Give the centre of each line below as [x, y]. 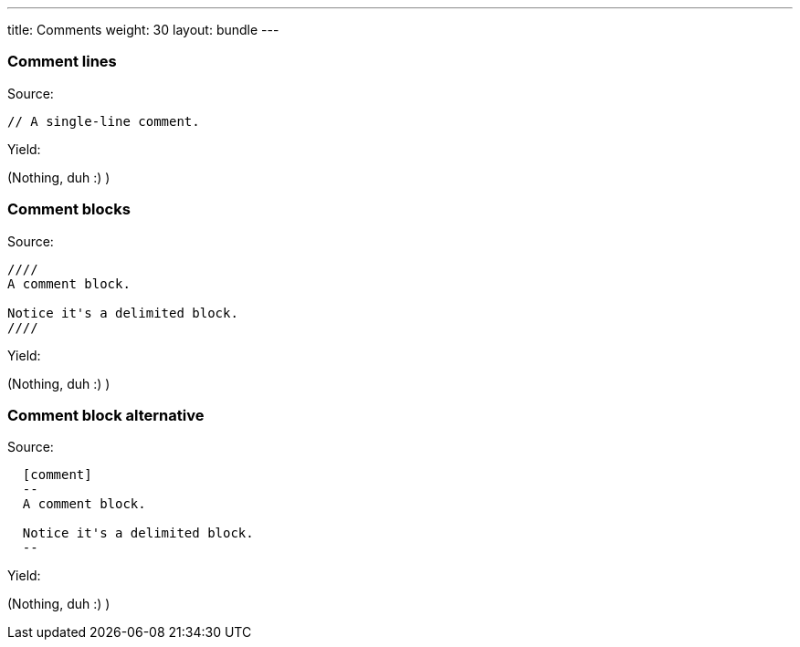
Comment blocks [69, 209]
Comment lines [62, 62]
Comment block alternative [106, 415]
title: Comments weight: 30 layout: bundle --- [143, 30]
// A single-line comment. [104, 121]
